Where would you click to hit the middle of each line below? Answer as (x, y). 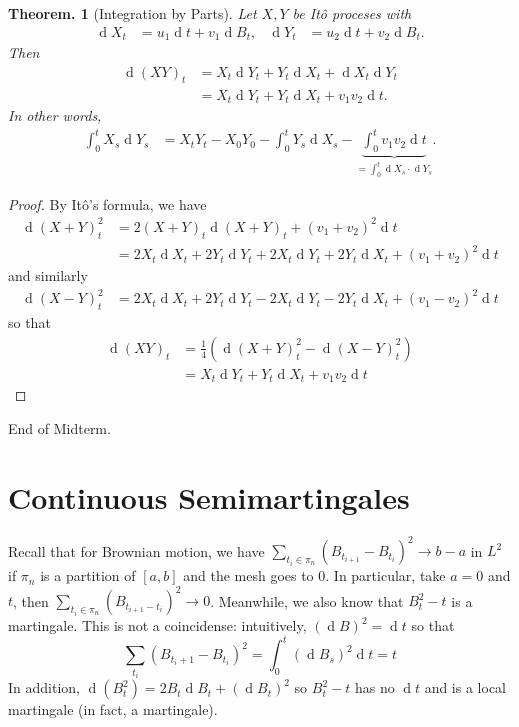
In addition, (44, 687)
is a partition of (88, 575)
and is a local (465, 687)
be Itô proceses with (352, 13)
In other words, (55, 114)
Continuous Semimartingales (209, 496)
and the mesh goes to (248, 575)
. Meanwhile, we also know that (307, 600)
